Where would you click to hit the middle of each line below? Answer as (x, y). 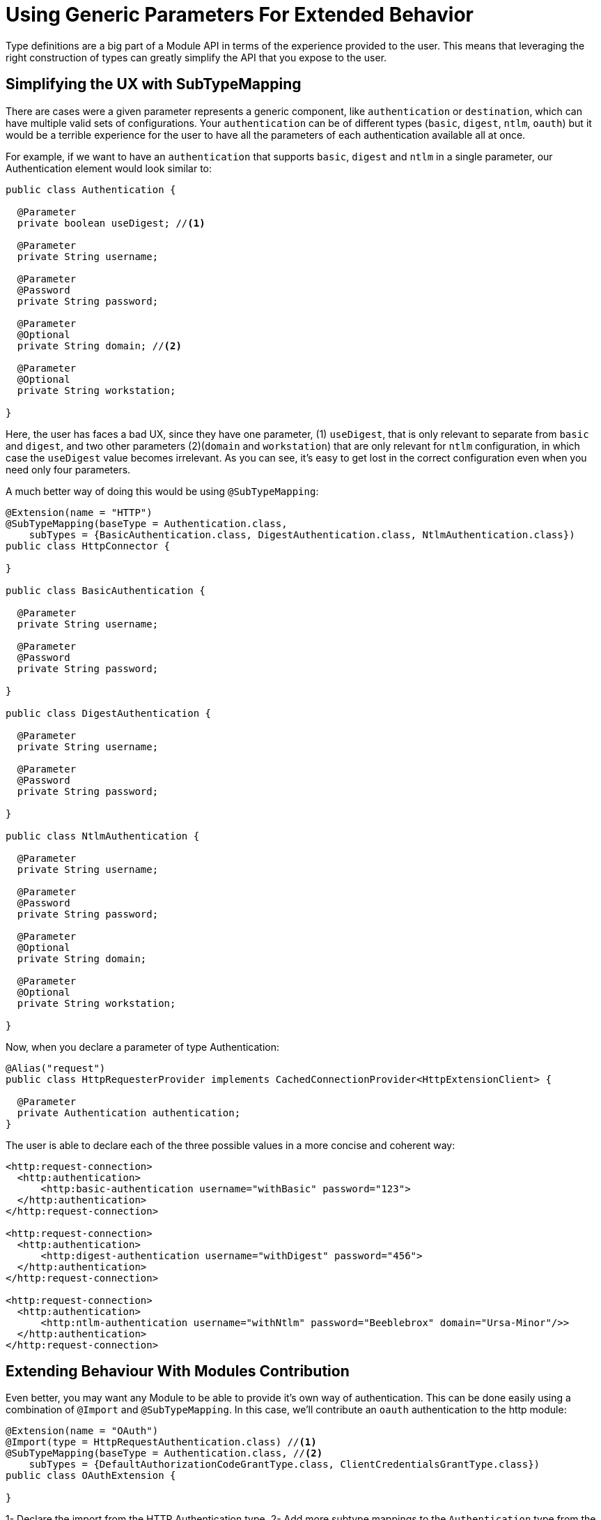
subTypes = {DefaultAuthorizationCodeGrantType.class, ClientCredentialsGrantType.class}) (284, 1465)
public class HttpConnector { (88, 546)
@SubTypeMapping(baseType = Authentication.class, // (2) (164, 1453)
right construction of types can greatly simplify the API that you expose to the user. (196, 57)
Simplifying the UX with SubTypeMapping (154, 84)
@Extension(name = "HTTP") (79, 512)
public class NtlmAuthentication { (103, 836)
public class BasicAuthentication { (106, 590)
